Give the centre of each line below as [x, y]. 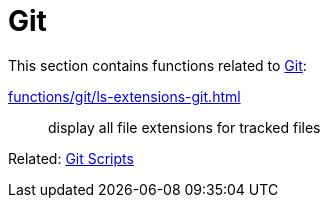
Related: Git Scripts [71, 158]
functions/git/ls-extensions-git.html [124, 96]
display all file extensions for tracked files [184, 127]
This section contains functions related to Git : [157, 65]
